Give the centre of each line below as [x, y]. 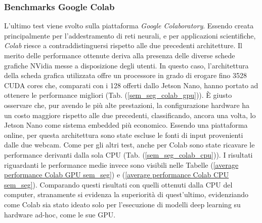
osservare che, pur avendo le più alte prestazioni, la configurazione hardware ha [127, 105]
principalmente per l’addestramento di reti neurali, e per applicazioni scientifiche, [130, 35]
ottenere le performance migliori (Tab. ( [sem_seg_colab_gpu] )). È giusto [118, 95]
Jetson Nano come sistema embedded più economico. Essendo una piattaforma [126, 125]
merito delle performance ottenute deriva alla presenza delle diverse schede [120, 55]
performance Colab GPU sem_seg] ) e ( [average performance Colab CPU [117, 175]
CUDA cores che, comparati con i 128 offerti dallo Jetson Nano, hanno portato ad [131, 85]
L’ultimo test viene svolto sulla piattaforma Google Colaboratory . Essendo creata [129, 26]
